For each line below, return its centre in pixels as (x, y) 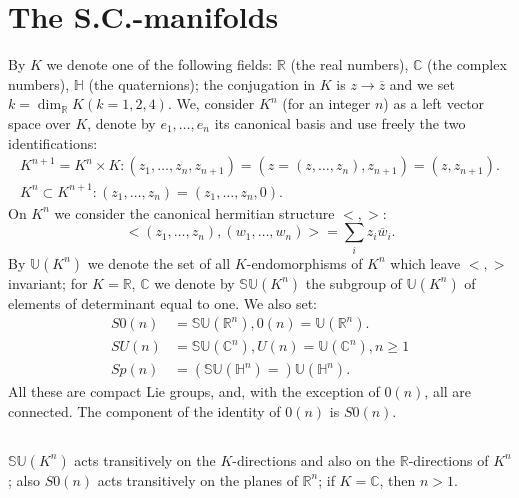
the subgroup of (353, 282)
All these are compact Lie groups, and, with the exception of (194, 391)
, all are (448, 391)
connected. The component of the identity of (144, 410)
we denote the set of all (159, 262)
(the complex (467, 64)
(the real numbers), (349, 64)
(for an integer (326, 103)
